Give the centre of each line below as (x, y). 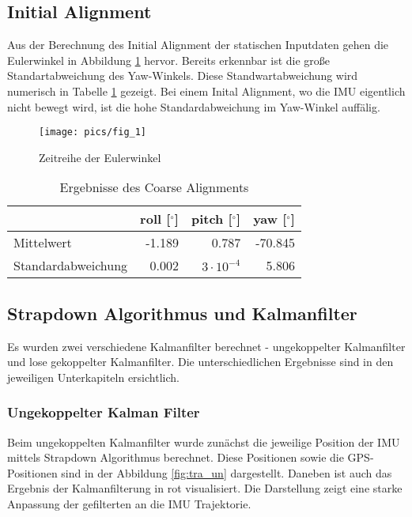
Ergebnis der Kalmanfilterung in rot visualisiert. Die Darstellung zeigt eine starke (205, 488)
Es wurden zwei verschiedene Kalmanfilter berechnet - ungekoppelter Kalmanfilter (206, 346)
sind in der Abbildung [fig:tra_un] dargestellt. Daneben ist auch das (227, 472)
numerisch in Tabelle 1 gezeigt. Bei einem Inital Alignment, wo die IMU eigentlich (206, 91)
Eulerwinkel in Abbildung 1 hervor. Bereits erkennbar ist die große (169, 60)
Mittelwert (43, 243)
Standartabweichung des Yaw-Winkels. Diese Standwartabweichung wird (183, 75)
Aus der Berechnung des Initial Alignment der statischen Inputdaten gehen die (198, 45)
